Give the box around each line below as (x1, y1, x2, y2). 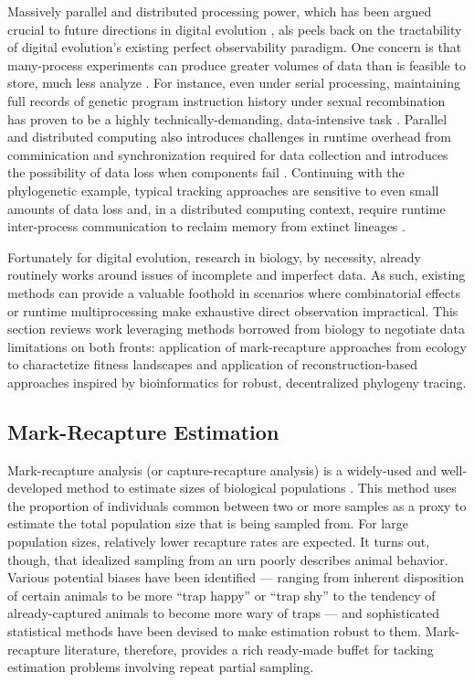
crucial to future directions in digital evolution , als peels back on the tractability (7, 19, 462, 38)
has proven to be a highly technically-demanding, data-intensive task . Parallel (7, 109, 448, 128)
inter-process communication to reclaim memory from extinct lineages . (7, 217, 406, 236)
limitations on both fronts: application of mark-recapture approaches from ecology (7, 336, 467, 356)
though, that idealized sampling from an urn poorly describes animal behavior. (7, 549, 448, 569)
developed (7, 478, 63, 497)
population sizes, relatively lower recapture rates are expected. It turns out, (7, 532, 430, 551)
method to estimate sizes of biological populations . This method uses (66, 478, 457, 497)
